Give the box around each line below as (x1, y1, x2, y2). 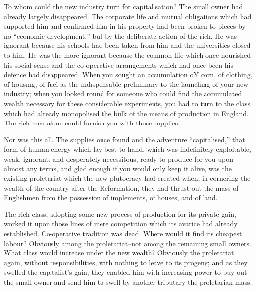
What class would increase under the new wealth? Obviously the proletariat (4, 248, 234, 258)
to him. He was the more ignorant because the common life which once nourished (4, 49, 251, 60)
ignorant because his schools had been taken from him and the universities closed (4, 40, 251, 50)
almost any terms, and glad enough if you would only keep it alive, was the (4, 163, 232, 173)
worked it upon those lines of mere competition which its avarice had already (4, 218, 238, 229)
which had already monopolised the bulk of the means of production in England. (4, 108, 249, 118)
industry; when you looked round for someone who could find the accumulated (4, 88, 242, 99)
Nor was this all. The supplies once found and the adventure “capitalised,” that (4, 134, 245, 144)
